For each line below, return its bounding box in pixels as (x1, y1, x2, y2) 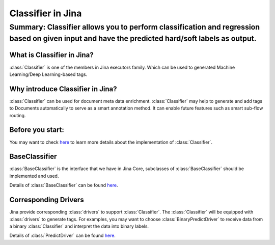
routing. (9, 112, 26, 118)
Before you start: (9, 125, 65, 134)
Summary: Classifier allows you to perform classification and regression (9, 22, 260, 32)
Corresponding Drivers (9, 196, 84, 204)
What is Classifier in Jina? (9, 51, 94, 60)
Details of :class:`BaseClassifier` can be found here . (9, 182, 118, 188)
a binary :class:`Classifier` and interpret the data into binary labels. (9, 223, 149, 229)
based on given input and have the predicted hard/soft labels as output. (9, 34, 257, 43)
